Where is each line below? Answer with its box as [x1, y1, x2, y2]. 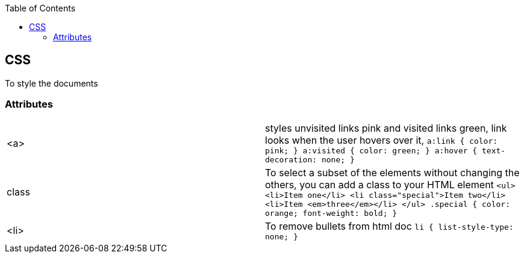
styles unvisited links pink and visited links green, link [265, 121, 507, 134]
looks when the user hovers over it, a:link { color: [265, 134, 498, 146]
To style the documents [5, 78, 98, 88]
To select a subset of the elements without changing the [265, 166, 520, 179]
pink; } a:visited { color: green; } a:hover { [265, 146, 478, 155]
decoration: [265, 155, 317, 164]
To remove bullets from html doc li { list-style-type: [265, 220, 514, 232]
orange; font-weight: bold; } [265, 208, 398, 218]
